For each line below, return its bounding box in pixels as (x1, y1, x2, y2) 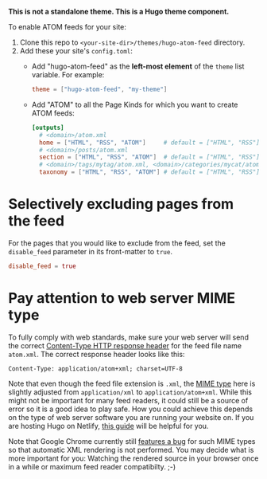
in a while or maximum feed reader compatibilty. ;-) (8, 461, 176, 471)
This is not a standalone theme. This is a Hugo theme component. (8, 7, 230, 16)
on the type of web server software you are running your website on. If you (8, 412, 254, 422)
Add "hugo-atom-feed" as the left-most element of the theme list (31, 61, 245, 71)
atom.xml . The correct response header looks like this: (8, 349, 185, 359)
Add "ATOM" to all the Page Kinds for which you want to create (31, 100, 238, 109)
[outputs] (31, 124, 65, 132)
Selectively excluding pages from (8, 195, 234, 214)
